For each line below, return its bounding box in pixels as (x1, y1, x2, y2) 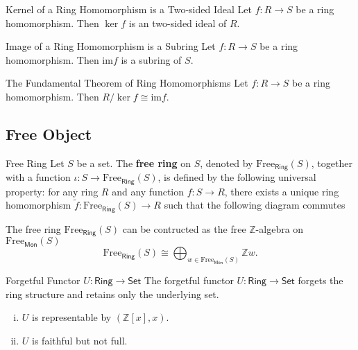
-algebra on (255, 221, 304, 236)
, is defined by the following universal (157, 170, 316, 184)
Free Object (6, 123, 92, 144)
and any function (112, 184, 185, 198)
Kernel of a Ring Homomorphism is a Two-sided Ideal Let (6, 2, 252, 16)
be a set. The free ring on (76, 155, 191, 170)
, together (311, 155, 352, 170)
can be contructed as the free (122, 221, 246, 236)
